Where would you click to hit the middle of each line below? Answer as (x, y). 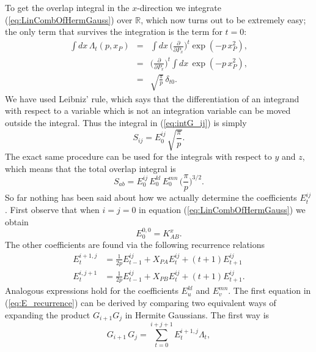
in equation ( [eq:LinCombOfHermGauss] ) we (222, 210)
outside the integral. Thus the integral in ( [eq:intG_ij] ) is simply (126, 123)
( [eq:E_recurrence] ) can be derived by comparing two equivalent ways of (141, 303)
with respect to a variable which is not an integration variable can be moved (148, 110)
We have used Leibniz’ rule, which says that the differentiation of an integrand (152, 98)
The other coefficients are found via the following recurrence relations (135, 245)
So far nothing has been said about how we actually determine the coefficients (151, 197)
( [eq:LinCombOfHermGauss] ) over (69, 19)
